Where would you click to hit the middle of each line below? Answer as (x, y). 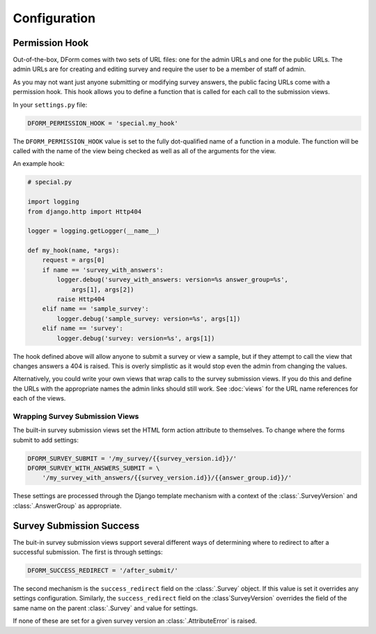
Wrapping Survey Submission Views (76, 416)
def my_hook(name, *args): (73, 250)
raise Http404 (81, 299)
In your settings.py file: (50, 105)
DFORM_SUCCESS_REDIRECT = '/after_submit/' (103, 571)
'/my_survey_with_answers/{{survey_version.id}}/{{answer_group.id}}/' (167, 478)
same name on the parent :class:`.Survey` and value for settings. (105, 608)
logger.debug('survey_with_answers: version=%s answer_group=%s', (173, 280)
